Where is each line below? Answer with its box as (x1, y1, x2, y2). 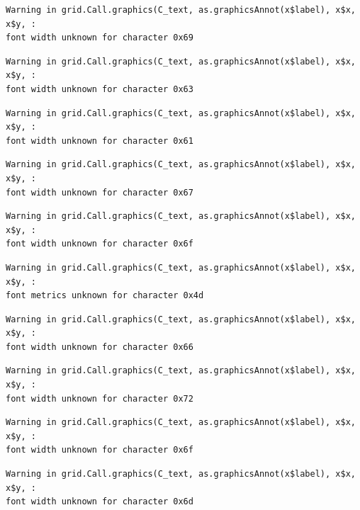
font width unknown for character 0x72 (6, 393, 193, 404)
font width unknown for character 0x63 (6, 84, 193, 94)
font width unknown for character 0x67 (6, 187, 193, 198)
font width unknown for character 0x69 (6, 33, 193, 43)
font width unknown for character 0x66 (6, 341, 193, 352)
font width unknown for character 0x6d (6, 497, 193, 507)
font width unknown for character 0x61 (6, 135, 193, 146)
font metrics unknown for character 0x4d (6, 290, 204, 301)
